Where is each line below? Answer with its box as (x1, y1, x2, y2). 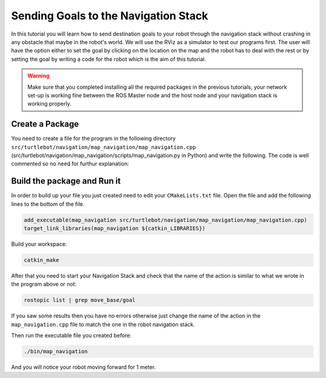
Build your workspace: (11, 240, 68, 248)
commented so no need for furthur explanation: (11, 160, 129, 167)
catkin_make (24, 257, 60, 263)
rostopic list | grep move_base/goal (24, 296, 136, 304)
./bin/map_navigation (24, 348, 88, 355)
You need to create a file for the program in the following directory (11, 135, 176, 142)
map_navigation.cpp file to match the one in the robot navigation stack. (11, 321, 196, 328)
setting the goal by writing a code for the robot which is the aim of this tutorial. (11, 55, 206, 63)
